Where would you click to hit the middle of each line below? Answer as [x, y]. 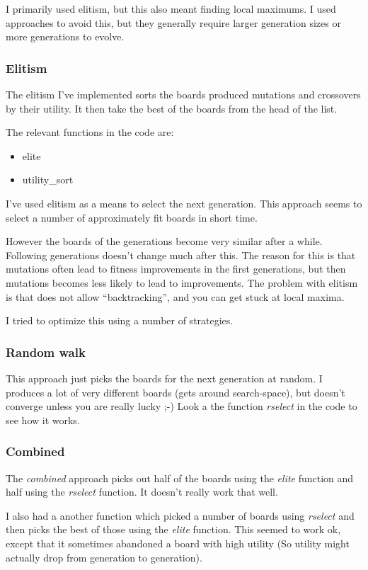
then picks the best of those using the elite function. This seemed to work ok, [173, 529]
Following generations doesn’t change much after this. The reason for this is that [181, 255]
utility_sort [48, 179]
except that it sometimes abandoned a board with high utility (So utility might [178, 543]
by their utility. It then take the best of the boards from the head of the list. [172, 108]
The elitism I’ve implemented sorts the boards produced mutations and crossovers [183, 94]
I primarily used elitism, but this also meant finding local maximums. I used [171, 8]
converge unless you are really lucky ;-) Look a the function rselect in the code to [182, 406]
